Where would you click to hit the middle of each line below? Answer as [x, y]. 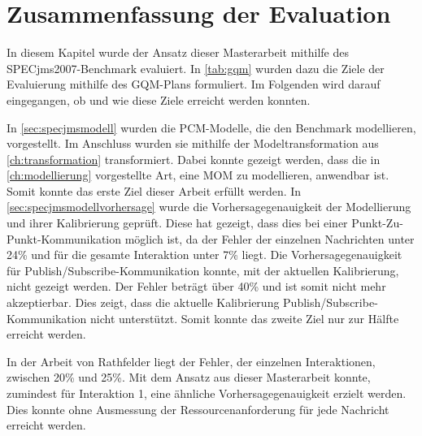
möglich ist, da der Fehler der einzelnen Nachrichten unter [270, 238]
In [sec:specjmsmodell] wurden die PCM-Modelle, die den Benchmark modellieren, [211, 127]
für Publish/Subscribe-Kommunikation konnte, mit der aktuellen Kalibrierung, [203, 270]
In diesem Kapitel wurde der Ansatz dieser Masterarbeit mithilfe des [178, 52]
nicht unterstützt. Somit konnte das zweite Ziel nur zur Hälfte [245, 318]
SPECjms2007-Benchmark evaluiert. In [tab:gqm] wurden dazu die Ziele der [196, 68]
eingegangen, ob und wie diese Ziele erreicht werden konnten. [159, 99]
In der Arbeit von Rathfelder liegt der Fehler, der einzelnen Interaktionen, [191, 361]
